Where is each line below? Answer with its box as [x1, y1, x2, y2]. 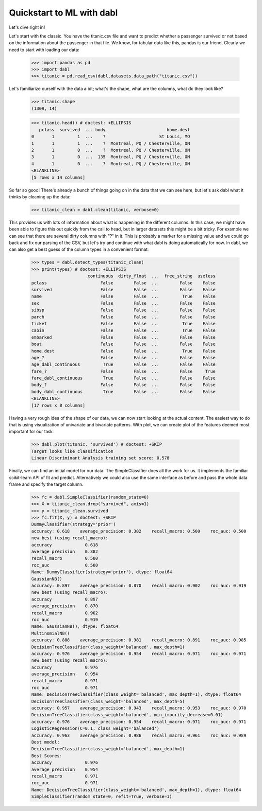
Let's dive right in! [9, 24, 45, 30]
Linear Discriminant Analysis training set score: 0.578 [31, 455, 170, 461]
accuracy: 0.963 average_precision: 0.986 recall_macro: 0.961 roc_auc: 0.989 [31, 732, 246, 738]
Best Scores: [31, 753, 63, 758]
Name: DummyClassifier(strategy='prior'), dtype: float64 [31, 569, 172, 575]
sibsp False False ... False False [31, 307, 216, 313]
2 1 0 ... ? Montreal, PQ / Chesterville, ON [31, 147, 190, 153]
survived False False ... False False [31, 287, 216, 292]
